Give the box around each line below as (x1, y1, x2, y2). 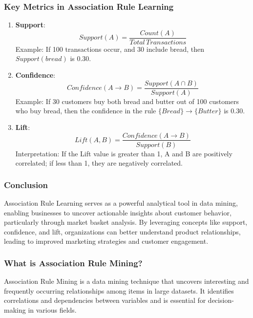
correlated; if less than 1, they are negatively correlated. (15, 158, 183, 168)
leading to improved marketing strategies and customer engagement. (4, 236, 209, 246)
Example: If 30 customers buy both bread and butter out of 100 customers (15, 96, 239, 106)
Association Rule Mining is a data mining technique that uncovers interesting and (4, 276, 249, 286)
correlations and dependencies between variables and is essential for (4, 295, 206, 305)
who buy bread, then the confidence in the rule (15, 106, 156, 116)
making (4, 304, 26, 315)
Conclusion (4, 178, 48, 191)
